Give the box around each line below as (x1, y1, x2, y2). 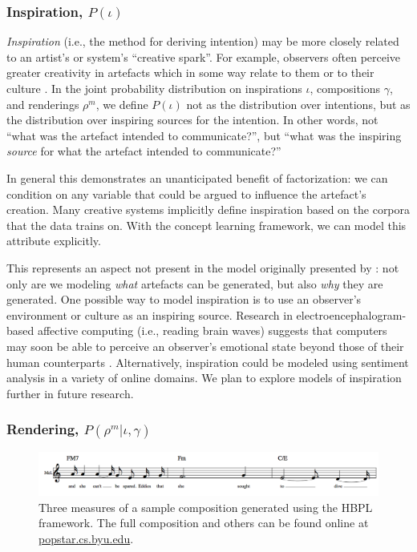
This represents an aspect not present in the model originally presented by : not (6, 259, 399, 276)
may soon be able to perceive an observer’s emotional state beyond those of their (6, 337, 404, 354)
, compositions (310, 80, 381, 96)
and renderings (6, 95, 79, 112)
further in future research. (6, 385, 134, 401)
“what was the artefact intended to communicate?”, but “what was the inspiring (6, 127, 402, 143)
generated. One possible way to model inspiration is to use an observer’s (6, 291, 362, 308)
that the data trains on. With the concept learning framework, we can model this (6, 216, 407, 233)
